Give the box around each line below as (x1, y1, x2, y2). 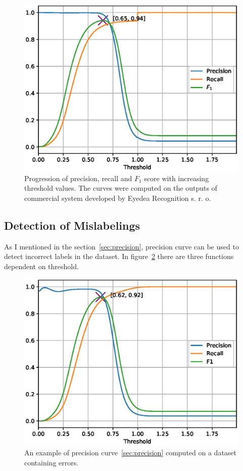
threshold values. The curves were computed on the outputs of (24, 183, 217, 193)
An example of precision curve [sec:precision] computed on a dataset (24, 447, 237, 457)
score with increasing (144, 173, 209, 183)
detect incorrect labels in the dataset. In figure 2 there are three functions (4, 251, 234, 262)
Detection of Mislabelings (4, 217, 140, 233)
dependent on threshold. (4, 261, 79, 271)
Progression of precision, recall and (24, 173, 132, 183)
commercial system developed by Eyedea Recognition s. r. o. (24, 192, 211, 203)
